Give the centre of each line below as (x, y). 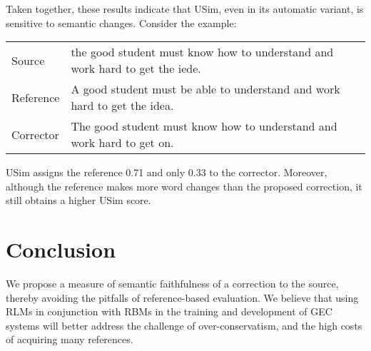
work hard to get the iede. (136, 68)
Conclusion (61, 249)
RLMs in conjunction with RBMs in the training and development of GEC (169, 311)
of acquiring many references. (70, 339)
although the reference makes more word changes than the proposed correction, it (184, 186)
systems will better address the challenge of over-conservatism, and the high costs (184, 325)
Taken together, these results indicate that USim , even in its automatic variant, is (185, 9)
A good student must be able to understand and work (205, 89)
